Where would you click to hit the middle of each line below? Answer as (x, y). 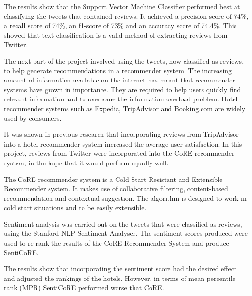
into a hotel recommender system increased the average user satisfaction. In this (123, 143)
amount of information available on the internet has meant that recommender (119, 80)
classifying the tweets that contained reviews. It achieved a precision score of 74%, (126, 16)
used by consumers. (33, 118)
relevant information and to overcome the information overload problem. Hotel (121, 99)
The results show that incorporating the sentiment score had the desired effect (120, 269)
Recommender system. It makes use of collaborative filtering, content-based (116, 189)
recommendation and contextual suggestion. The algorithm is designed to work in (125, 198)
